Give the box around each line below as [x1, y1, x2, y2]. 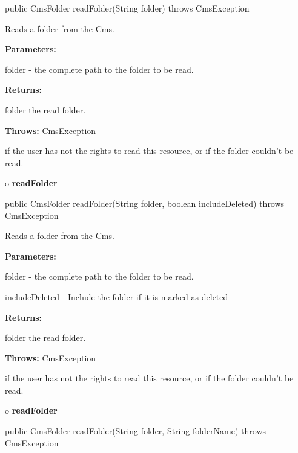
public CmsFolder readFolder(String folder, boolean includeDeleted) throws [5, 196, 285, 209]
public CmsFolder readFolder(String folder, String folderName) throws [5, 424, 267, 437]
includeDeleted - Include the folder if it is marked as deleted [5, 290, 228, 303]
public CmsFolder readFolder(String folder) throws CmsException [5, 2, 250, 14]
